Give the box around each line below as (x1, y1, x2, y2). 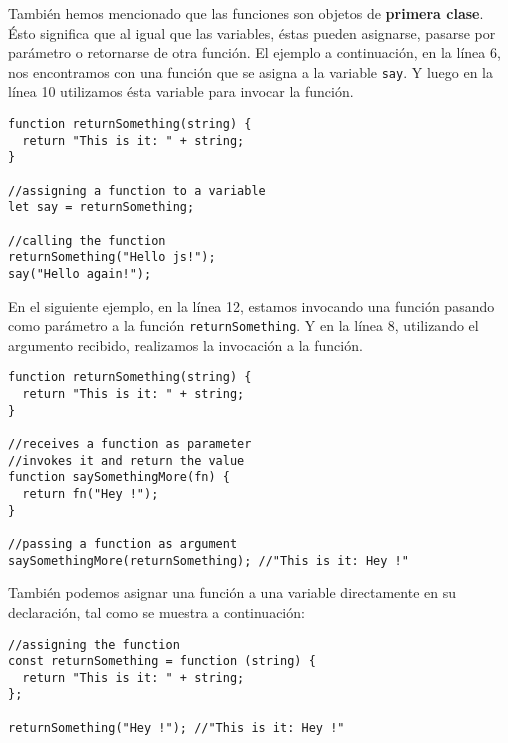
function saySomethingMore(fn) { (8, 470, 230, 485)
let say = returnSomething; (8, 200, 195, 215)
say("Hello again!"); (8, 266, 152, 281)
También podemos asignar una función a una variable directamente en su (8, 582, 456, 603)
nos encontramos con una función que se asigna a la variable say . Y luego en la (8, 61, 494, 82)
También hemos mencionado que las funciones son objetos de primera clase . (8, 3, 484, 23)
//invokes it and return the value (8, 453, 245, 468)
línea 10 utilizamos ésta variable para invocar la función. (8, 81, 354, 102)
